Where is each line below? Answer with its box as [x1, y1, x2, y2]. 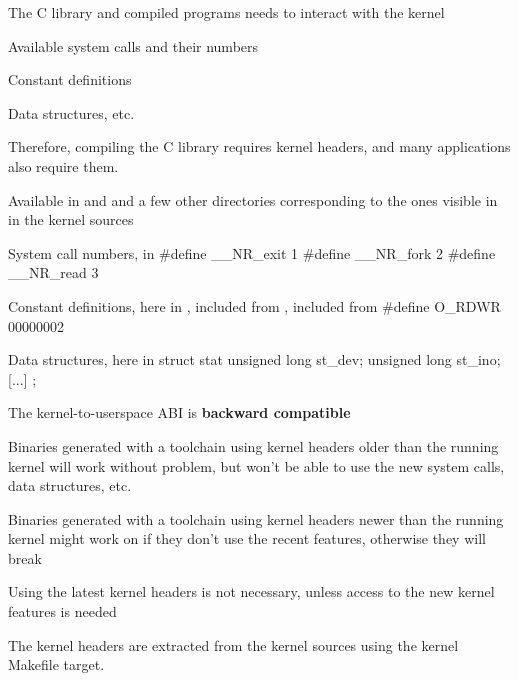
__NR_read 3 [8, 262, 99, 283]
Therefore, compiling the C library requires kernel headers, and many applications [8, 136, 511, 157]
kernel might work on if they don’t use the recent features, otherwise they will [8, 528, 486, 549]
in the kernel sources [8, 209, 134, 230]
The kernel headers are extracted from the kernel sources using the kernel [8, 634, 459, 655]
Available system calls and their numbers [8, 35, 259, 56]
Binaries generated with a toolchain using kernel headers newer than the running [8, 508, 504, 529]
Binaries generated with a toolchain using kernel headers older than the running [8, 435, 499, 456]
